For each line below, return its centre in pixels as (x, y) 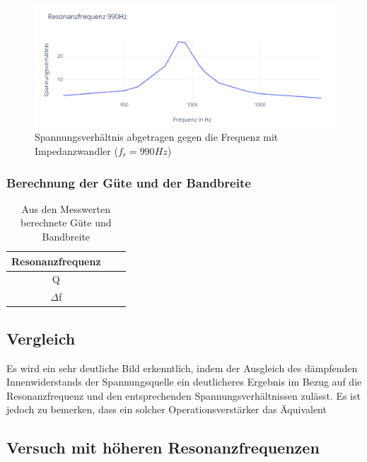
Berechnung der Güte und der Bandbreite (129, 182)
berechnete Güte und (66, 223)
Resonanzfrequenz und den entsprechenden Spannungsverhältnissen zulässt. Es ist (183, 395)
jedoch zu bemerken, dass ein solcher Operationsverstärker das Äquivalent (167, 409)
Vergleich (41, 338)
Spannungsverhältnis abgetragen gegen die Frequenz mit (157, 137)
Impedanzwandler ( (76, 151)
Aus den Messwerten (66, 208)
